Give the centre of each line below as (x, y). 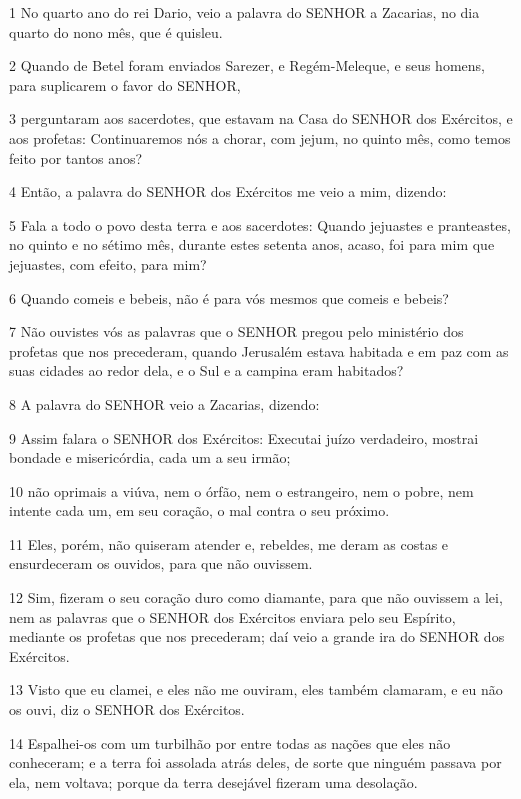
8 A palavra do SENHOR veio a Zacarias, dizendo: (164, 403)
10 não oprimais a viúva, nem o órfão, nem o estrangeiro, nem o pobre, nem (241, 490)
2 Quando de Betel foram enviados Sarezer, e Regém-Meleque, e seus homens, (247, 65)
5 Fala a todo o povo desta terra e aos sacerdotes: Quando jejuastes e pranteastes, (260, 224)
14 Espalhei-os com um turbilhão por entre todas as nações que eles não (230, 742)
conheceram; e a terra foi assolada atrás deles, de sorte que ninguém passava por (255, 762)
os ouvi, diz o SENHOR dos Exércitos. (127, 709)
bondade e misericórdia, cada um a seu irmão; (150, 457)
